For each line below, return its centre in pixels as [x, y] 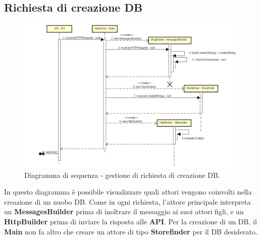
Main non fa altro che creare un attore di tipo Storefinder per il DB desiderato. [131, 231]
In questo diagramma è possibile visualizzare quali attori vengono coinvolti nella [128, 192]
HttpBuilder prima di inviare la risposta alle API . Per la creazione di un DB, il [130, 222]
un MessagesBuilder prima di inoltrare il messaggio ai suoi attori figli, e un [124, 211]
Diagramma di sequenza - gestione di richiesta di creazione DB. [122, 175]
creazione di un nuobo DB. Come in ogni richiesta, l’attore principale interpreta [127, 201]
